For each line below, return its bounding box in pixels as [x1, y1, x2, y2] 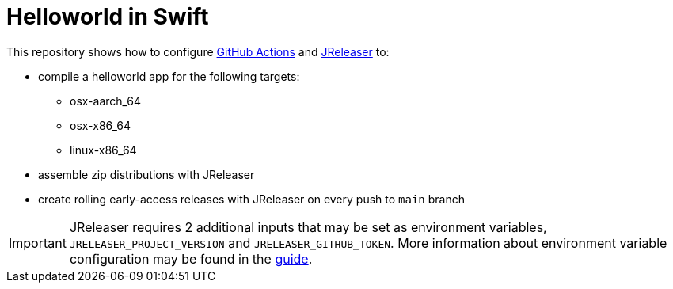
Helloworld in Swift [6, 3, 209, 30]
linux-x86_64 [70, 143, 137, 157]
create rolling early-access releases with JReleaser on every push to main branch [38, 192, 465, 206]
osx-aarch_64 [70, 93, 142, 108]
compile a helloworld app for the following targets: [38, 69, 300, 83]
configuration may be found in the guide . [69, 250, 313, 267]
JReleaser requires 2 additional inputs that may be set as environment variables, [69, 219, 547, 235]
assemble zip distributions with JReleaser [38, 167, 255, 181]
